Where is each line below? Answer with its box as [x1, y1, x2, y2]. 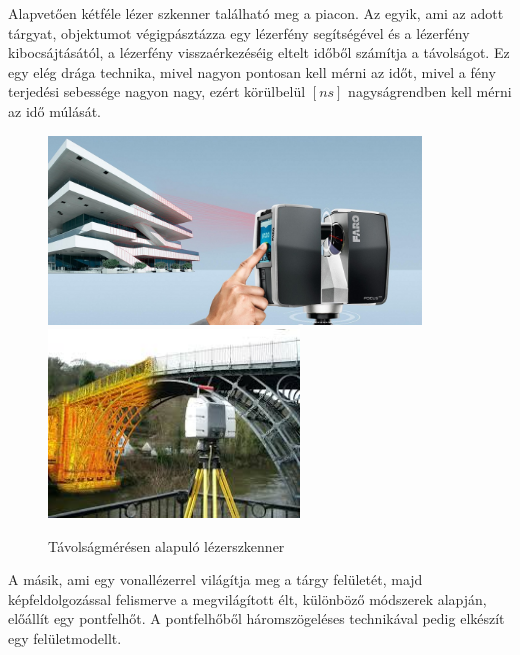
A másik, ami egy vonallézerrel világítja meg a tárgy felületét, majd [8, 569, 423, 590]
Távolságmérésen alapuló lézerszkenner [48, 535, 285, 556]
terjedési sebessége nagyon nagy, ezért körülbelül [8, 81, 306, 102]
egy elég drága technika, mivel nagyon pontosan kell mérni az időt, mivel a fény [8, 61, 496, 82]
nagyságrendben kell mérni [348, 81, 512, 102]
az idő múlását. [8, 100, 102, 121]
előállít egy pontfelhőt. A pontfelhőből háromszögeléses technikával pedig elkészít [8, 608, 505, 629]
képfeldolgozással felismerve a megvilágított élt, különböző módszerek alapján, [8, 588, 487, 609]
